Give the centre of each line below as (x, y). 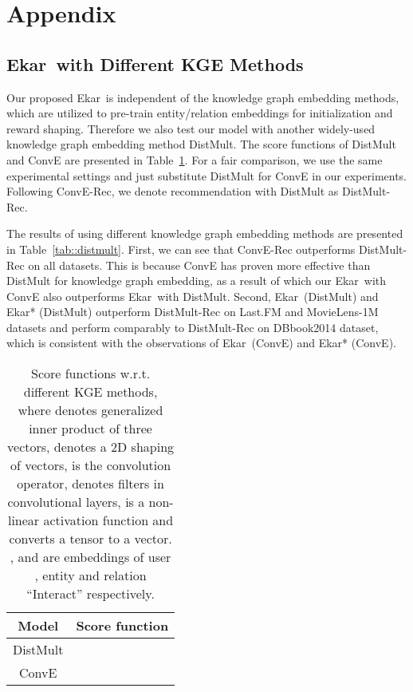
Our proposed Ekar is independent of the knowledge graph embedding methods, (203, 97)
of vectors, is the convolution (91, 465)
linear (24, 520)
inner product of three (90, 429)
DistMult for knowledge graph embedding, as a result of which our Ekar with (197, 281)
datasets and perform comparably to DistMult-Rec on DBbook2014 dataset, (193, 327)
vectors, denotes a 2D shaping (91, 447)
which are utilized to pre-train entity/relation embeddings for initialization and (200, 113)
